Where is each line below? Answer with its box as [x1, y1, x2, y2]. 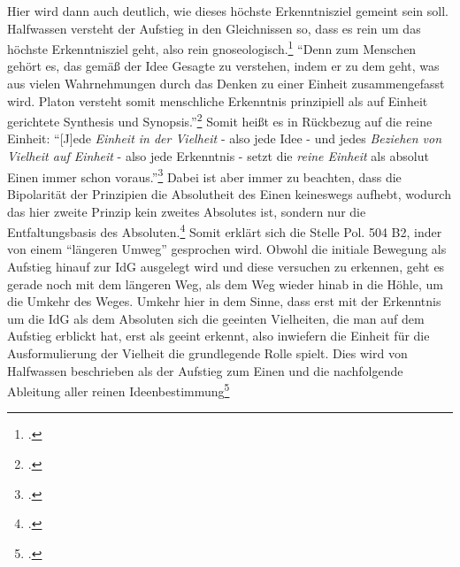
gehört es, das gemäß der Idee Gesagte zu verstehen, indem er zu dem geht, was [7, 57, 440, 75]
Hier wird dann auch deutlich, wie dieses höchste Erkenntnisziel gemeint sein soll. [7, 2, 448, 19]
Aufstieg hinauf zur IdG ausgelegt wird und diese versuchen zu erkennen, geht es [7, 257, 445, 275]
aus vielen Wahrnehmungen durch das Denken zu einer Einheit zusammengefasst [7, 74, 445, 93]
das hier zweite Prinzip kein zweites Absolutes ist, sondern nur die [7, 202, 366, 220]
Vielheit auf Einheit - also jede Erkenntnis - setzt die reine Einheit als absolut [7, 147, 429, 165]
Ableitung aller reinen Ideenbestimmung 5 [7, 379, 230, 400]
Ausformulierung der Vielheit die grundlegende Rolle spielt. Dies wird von [7, 343, 408, 362]
